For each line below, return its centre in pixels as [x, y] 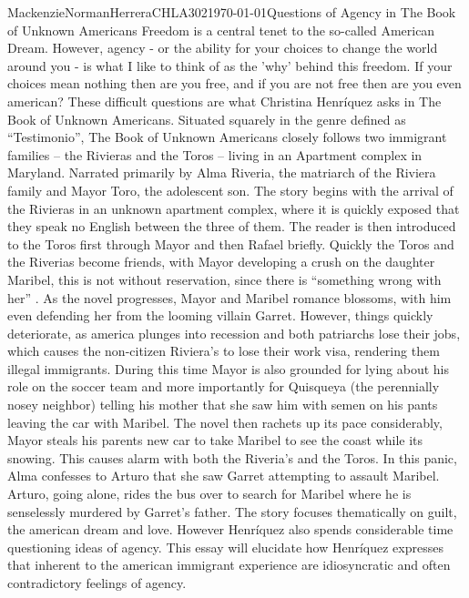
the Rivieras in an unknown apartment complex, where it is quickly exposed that [234, 208]
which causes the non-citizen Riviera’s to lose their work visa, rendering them [224, 351]
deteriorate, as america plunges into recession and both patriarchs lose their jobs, [234, 333]
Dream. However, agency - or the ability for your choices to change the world [223, 48]
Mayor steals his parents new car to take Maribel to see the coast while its [215, 440]
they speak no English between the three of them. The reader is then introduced [232, 226]
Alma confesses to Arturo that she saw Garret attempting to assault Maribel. [224, 476]
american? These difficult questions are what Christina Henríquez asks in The [224, 101]
